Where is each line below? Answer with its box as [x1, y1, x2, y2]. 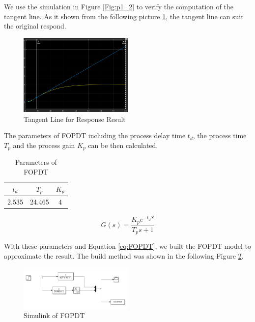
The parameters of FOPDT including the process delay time [4, 130, 186, 141]
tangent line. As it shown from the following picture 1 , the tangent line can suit [4, 11, 244, 21]
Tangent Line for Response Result [24, 114, 126, 124]
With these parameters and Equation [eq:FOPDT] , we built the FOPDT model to [4, 241, 251, 251]
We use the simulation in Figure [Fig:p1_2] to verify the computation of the [4, 1, 233, 11]
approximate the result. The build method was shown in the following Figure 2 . [4, 250, 244, 261]
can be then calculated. [88, 140, 158, 150]
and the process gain [13, 140, 75, 150]
